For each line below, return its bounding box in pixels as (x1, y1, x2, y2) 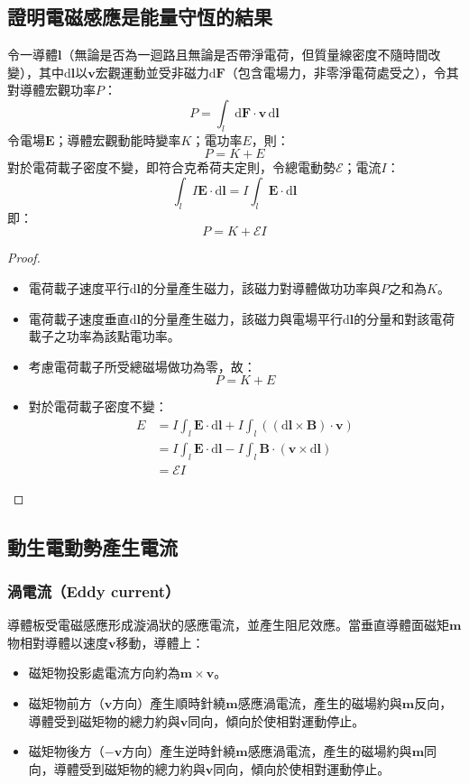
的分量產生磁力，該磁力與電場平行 (141, 309, 344, 327)
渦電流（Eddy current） (7, 579, 180, 602)
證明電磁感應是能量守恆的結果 (7, 3, 272, 31)
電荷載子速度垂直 (28, 309, 130, 327)
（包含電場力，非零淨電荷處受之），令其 (225, 62, 459, 81)
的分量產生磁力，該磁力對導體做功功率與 (141, 278, 382, 297)
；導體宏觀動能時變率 (54, 130, 181, 149)
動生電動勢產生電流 (7, 532, 178, 560)
